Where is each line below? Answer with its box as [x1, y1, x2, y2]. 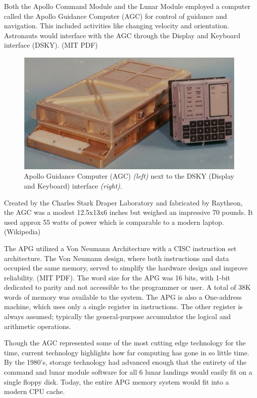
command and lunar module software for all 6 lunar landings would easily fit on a [4, 367, 253, 377]
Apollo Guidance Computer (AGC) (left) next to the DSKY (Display [24, 171, 234, 181]
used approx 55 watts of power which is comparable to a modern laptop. [4, 216, 224, 227]
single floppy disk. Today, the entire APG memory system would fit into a [4, 376, 229, 387]
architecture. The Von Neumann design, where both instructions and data [4, 253, 229, 263]
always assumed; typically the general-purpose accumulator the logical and [4, 311, 231, 322]
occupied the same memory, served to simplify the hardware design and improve [4, 263, 248, 273]
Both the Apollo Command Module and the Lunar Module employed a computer [4, 1, 251, 11]
